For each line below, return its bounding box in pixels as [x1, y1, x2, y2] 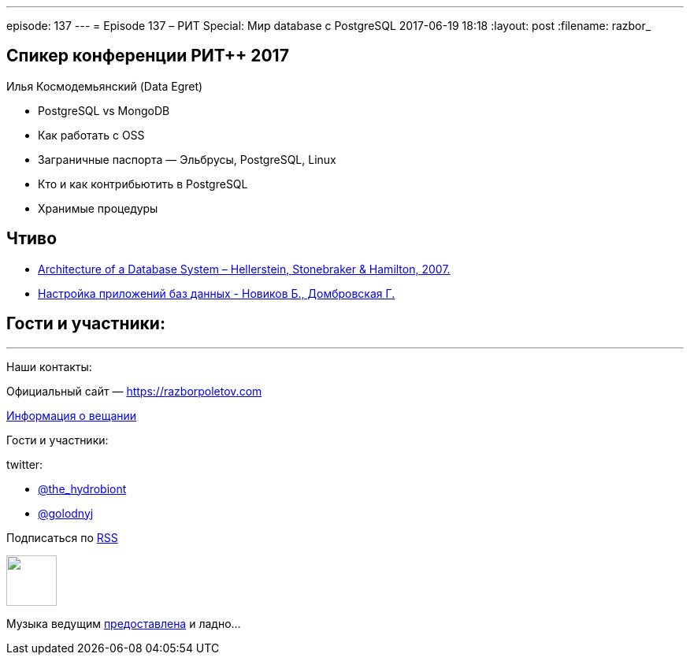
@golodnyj [38, 506, 94, 520]
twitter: [6, 457, 43, 471]
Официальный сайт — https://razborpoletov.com [6, 384, 262, 398]
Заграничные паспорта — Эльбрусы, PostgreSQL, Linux [38, 152, 336, 166]
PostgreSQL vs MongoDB [38, 103, 170, 117]
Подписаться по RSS [6, 530, 118, 544]
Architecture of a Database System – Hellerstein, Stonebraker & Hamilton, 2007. [38, 262, 451, 276]
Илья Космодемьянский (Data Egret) [6, 79, 203, 93]
